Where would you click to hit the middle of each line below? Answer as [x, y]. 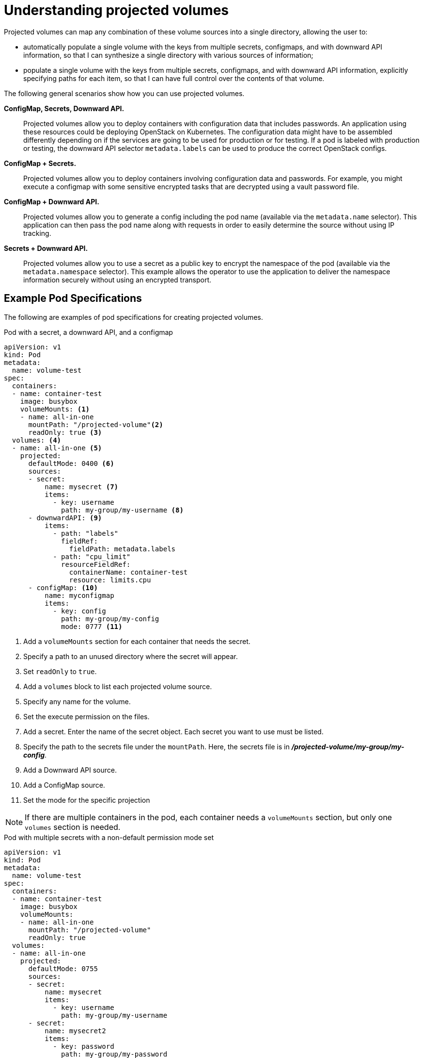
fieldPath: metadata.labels [122, 549]
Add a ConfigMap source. [64, 785]
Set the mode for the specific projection [87, 800]
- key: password [84, 1046]
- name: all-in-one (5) [57, 448]
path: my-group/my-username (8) [122, 510]
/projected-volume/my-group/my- [348, 746]
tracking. [37, 233]
